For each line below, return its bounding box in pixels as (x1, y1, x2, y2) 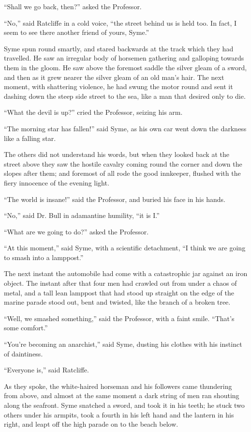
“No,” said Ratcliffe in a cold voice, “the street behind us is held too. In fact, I (4, 17, 237, 28)
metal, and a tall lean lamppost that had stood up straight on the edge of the (4, 287, 234, 297)
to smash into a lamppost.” (4, 252, 84, 262)
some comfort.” (4, 323, 48, 333)
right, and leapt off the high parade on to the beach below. (4, 419, 178, 429)
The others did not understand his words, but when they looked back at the (4, 149, 229, 159)
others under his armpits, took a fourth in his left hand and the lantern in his (4, 409, 234, 419)
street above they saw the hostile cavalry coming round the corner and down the (4, 158, 242, 169)
